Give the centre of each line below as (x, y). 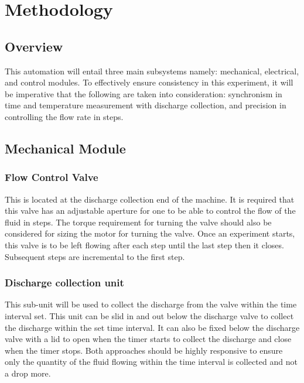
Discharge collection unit (64, 283)
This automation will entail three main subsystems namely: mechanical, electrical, (152, 71)
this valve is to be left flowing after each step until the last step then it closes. (144, 244)
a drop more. (28, 373)
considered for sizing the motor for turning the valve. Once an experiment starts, (150, 233)
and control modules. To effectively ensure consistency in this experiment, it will (149, 82)
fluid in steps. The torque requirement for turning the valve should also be (138, 222)
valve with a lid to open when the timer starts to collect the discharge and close (148, 339)
